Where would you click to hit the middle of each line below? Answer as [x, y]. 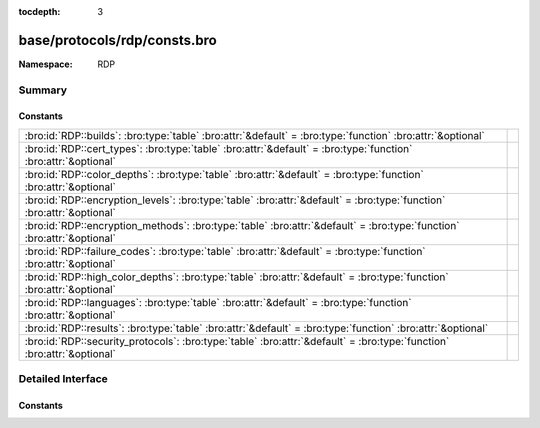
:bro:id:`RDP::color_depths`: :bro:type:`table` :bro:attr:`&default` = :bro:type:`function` [224, 174]
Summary [43, 90]
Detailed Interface [63, 379]
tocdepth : [39, 11]
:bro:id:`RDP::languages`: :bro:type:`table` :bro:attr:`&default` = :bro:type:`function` [218, 302]
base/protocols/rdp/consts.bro [117, 40]
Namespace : [46, 64]
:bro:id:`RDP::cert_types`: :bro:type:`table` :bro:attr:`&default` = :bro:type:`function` [218, 148]
